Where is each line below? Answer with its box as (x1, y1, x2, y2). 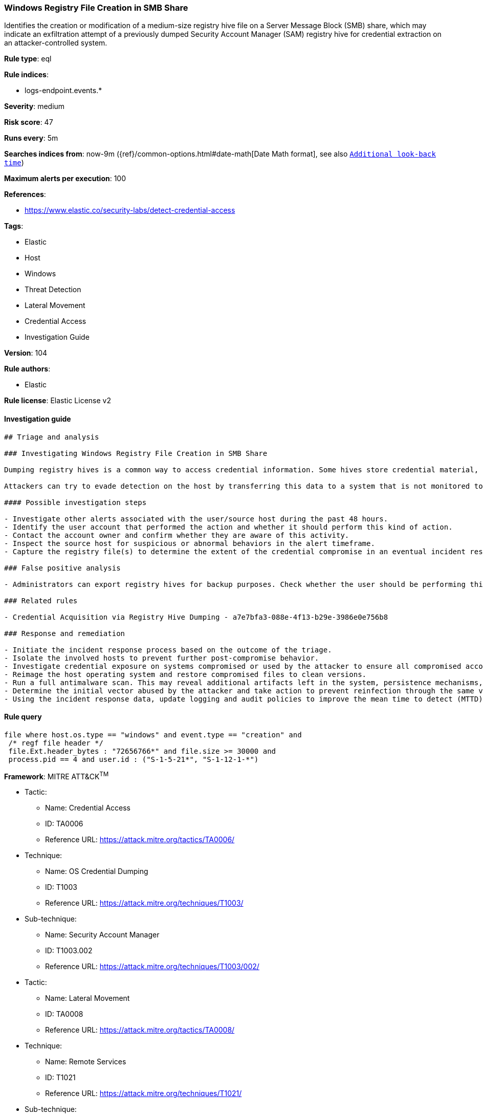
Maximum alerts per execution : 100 (4, 174, 126, 183)
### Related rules (4, 596, 78, 605)
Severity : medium (4, 102, 65, 111)
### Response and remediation (4, 629, 125, 638)
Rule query (4, 712, 42, 721)
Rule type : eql (4, 54, 52, 63)
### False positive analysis (4, 563, 121, 572)
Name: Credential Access (45, 803, 130, 813)
